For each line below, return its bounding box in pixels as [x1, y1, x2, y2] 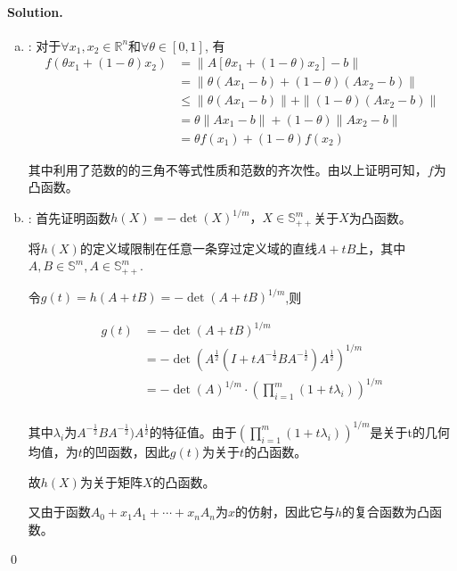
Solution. [7, 2, 63, 21]
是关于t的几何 [370, 422, 451, 441]
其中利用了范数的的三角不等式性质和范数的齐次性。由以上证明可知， [28, 160, 428, 178]
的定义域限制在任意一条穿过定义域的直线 [79, 238, 317, 257]
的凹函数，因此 [82, 442, 170, 460]
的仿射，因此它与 [235, 502, 335, 521]
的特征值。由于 [149, 422, 237, 441]
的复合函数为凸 [342, 502, 430, 521]
